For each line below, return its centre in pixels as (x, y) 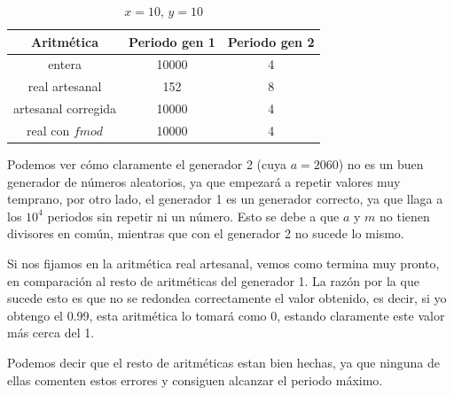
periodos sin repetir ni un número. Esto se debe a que (193, 216)
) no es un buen (381, 164)
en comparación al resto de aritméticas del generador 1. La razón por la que (213, 280)
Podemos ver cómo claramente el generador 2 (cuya (147, 164)
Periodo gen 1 (172, 41)
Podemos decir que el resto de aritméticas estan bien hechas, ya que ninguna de (223, 362)
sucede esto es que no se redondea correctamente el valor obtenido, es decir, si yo (227, 298)
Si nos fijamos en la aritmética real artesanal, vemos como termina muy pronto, (223, 263)
